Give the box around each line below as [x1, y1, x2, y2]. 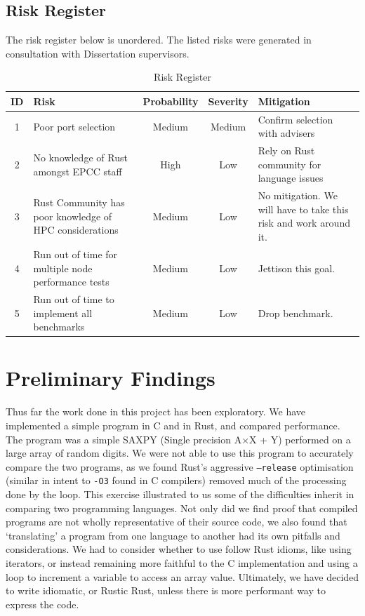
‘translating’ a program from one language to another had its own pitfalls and [6, 528, 340, 542]
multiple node [33, 260, 93, 275]
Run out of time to [33, 291, 114, 306]
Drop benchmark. [258, 305, 333, 320]
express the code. [6, 596, 79, 611]
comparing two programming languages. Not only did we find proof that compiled [6, 500, 358, 515]
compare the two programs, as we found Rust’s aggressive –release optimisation [6, 459, 354, 474]
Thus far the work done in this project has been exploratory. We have [6, 404, 306, 419]
